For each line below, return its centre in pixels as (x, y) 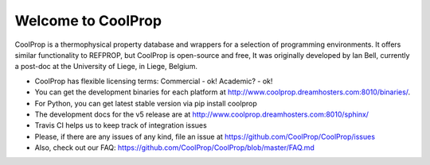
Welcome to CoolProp (88, 21)
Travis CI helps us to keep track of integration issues (121, 125)
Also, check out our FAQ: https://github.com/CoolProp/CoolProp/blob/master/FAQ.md (174, 148)
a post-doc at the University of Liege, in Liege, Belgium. (106, 67)
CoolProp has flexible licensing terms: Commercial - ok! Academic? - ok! (154, 81)
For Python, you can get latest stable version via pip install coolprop (146, 103)
